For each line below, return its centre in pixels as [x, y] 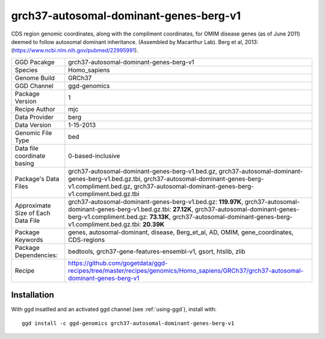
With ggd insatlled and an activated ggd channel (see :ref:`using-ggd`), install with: [114, 309]
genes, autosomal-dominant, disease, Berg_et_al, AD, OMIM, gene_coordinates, [181, 232]
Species [26, 70]
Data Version [33, 125]
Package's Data [37, 179]
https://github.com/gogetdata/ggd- [118, 263]
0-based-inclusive [94, 155]
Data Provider [34, 117]
